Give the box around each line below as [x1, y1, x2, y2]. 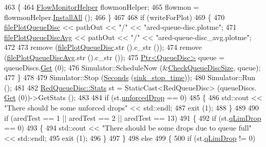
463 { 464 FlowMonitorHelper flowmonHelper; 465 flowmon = [4, 2, 199, 12]
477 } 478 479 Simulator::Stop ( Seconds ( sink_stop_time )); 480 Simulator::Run [4, 72, 256, 83]
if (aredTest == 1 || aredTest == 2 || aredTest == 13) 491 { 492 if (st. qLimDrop [4, 112, 261, 123]
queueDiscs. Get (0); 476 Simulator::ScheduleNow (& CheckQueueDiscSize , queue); [4, 62, 261, 72]
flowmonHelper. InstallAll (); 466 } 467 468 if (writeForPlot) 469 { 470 [4, 11, 225, 22]
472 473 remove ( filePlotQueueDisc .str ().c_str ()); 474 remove [4, 42, 202, 52]
